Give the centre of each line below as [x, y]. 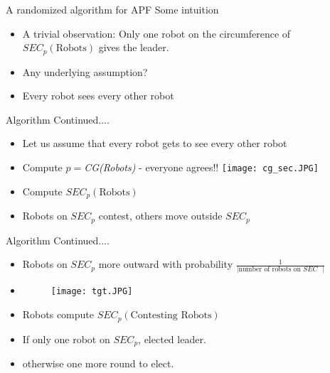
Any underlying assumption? [85, 71]
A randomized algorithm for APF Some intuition [112, 9]
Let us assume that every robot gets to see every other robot [155, 143]
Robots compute [58, 314]
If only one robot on [66, 339]
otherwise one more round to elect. [98, 363]
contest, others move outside [160, 216]
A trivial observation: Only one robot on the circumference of [156, 33]
